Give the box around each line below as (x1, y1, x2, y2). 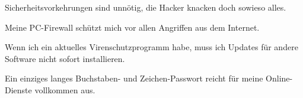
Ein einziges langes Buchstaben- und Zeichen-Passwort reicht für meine (5, 72, 263, 84)
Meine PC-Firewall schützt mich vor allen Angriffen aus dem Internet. (5, 21, 260, 33)
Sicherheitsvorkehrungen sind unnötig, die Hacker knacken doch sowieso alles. (5, 1, 286, 13)
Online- (266, 72, 293, 84)
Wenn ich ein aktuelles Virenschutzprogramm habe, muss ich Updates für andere (5, 41, 298, 53)
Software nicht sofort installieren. (5, 52, 125, 64)
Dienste (5, 83, 32, 96)
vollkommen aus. (34, 83, 95, 96)
